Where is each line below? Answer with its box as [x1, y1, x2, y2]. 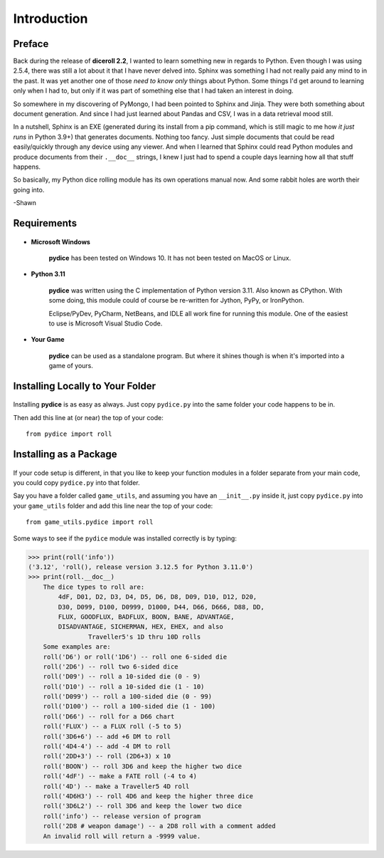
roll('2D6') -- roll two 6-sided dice [43, 662, 178, 671]
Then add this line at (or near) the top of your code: [13, 413, 164, 422]
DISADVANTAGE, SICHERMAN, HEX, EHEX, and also [58, 623, 223, 631]
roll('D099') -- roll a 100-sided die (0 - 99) [43, 693, 213, 701]
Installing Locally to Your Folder [13, 380, 156, 392]
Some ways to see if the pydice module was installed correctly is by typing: [13, 534, 238, 543]
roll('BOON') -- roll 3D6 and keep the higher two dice [43, 762, 242, 770]
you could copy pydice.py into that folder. [13, 478, 140, 487]
